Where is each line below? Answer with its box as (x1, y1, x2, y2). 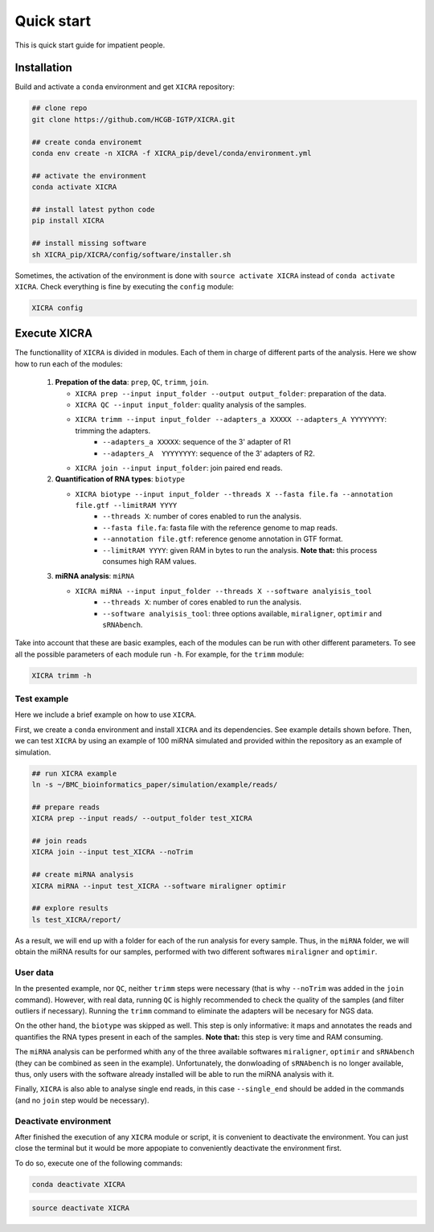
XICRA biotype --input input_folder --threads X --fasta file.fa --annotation (75, 489, 394, 498)
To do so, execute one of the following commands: (14, 1158, 183, 1168)
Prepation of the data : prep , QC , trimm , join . (55, 378, 209, 387)
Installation (14, 61, 72, 75)
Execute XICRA (14, 326, 92, 341)
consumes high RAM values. (102, 557, 197, 567)
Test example (14, 694, 69, 705)
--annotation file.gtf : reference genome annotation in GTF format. (102, 534, 343, 544)
